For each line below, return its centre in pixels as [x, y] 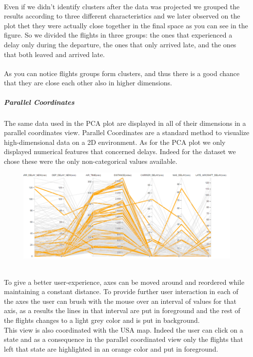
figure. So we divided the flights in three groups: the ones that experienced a [118, 35]
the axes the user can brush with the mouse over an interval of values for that [120, 301]
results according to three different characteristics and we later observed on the [122, 16]
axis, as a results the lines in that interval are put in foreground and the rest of [122, 310]
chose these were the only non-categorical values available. [91, 161]
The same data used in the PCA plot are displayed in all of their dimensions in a [125, 123]
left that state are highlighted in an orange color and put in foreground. [111, 348]
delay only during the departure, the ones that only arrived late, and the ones [120, 44]
